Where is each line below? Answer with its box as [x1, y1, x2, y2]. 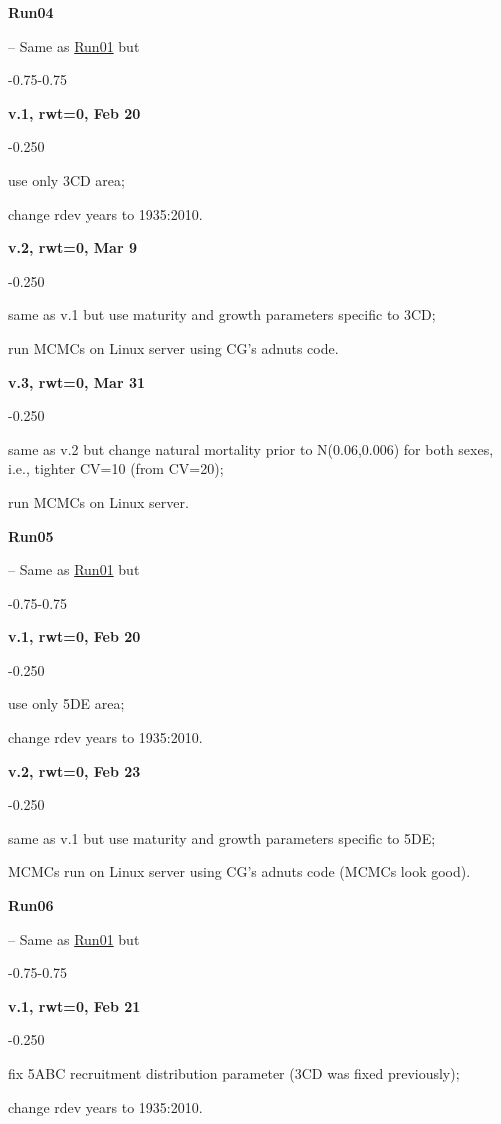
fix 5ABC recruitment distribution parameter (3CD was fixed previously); [8, 1063, 460, 1083]
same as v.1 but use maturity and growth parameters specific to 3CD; [8, 304, 436, 325]
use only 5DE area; [8, 693, 125, 714]
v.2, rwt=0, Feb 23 [8, 760, 141, 781]
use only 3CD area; [8, 169, 125, 190]
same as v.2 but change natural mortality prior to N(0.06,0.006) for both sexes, [8, 438, 494, 459]
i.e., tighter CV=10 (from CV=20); [8, 458, 224, 479]
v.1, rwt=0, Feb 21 [8, 995, 141, 1016]
